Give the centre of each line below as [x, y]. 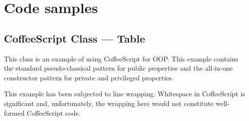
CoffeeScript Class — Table [75, 38]
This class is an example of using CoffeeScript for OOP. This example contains [121, 58]
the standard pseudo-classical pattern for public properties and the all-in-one [118, 68]
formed [14, 113]
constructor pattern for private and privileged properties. [89, 77]
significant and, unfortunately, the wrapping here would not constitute [109, 103]
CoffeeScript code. [54, 113]
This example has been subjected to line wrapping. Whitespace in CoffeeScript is [124, 94]
